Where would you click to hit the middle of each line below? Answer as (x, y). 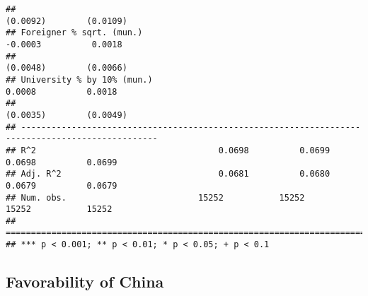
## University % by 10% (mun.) (79, 79)
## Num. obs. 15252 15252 (155, 197)
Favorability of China (85, 282)
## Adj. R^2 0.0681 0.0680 (168, 174)
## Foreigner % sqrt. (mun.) (74, 33)
